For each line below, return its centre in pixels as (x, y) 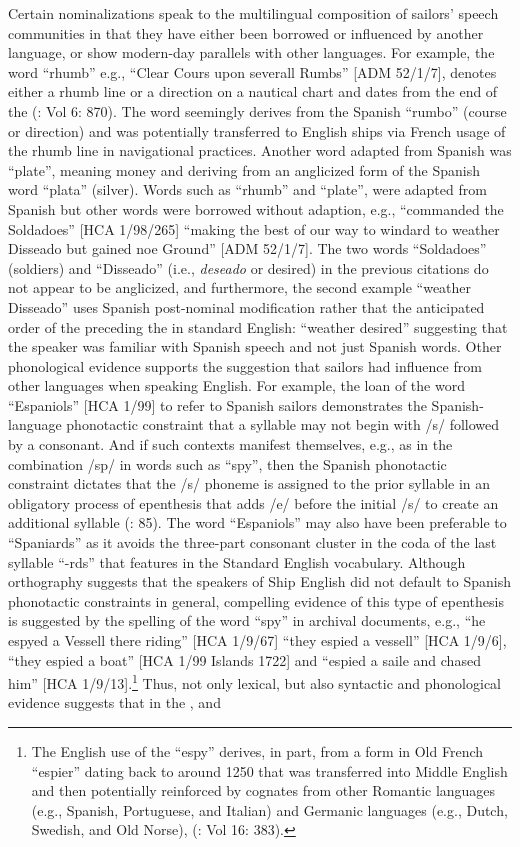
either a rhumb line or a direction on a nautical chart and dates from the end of (253, 91)
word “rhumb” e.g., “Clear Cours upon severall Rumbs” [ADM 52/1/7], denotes (252, 71)
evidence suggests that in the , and (114, 702)
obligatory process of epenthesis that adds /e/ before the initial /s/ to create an (253, 502)
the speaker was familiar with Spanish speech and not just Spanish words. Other (255, 346)
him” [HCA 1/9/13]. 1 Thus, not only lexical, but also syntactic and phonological (254, 681)
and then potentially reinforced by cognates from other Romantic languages (263, 790)
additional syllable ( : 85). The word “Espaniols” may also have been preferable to (257, 522)
